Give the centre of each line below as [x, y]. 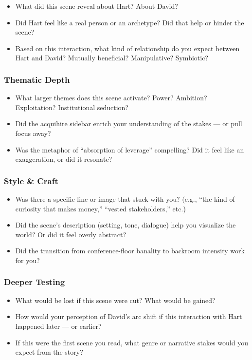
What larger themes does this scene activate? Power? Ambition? [111, 98]
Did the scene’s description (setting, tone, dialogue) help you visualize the [126, 225]
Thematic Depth [37, 79]
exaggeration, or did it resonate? [64, 159]
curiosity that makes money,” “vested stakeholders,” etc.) [100, 208]
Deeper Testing [35, 282]
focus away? [33, 133]
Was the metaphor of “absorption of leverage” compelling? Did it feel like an [130, 149]
